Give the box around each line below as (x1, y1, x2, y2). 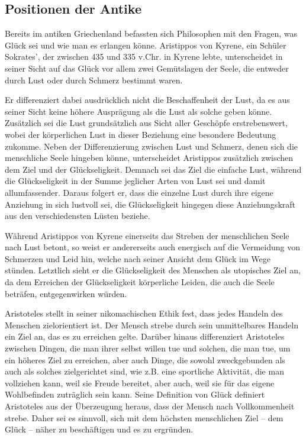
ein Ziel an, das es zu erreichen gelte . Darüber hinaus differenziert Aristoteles (5, 330, 285, 343)
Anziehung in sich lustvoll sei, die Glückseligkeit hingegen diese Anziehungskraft (5, 198, 295, 210)
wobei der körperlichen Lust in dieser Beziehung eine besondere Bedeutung (5, 128, 276, 140)
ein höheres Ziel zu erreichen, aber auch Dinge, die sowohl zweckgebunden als (5, 353, 285, 366)
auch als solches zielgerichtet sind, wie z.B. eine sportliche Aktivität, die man (5, 365, 284, 377)
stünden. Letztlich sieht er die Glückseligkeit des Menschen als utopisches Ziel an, (5, 264, 301, 276)
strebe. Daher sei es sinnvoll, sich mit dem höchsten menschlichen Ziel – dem (5, 411, 284, 424)
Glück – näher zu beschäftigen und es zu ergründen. (5, 423, 194, 435)
